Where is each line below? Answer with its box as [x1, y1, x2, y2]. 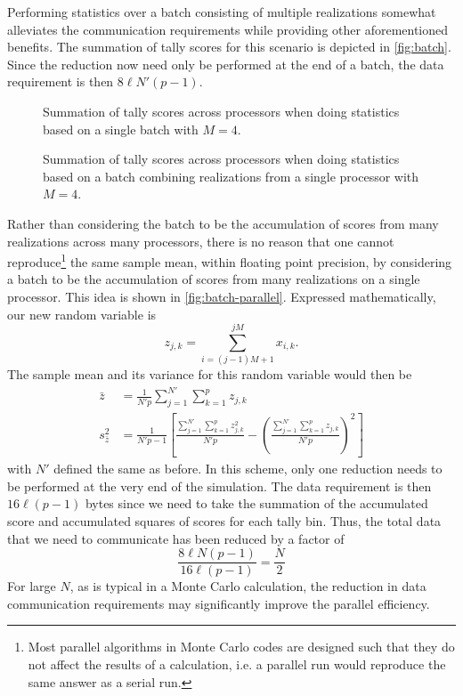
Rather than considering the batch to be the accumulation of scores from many [7, 214, 439, 232]
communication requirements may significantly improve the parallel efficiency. [7, 594, 430, 612]
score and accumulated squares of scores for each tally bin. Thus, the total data [7, 512, 442, 530]
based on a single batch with [43, 119, 199, 138]
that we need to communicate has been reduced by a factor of [7, 529, 345, 547]
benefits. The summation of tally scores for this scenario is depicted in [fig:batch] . [7, 37, 451, 56]
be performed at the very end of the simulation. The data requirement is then [7, 476, 432, 495]
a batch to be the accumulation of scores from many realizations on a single [7, 270, 420, 288]
